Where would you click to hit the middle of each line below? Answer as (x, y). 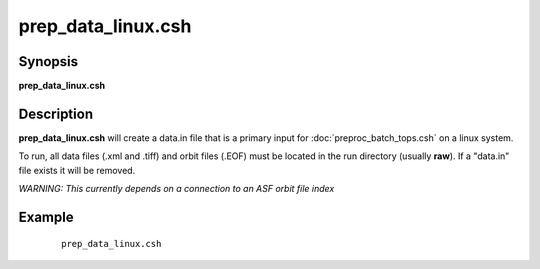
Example (46, 216)
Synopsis (48, 61)
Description (56, 113)
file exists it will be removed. (77, 170)
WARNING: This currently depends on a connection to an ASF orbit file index (176, 189)
